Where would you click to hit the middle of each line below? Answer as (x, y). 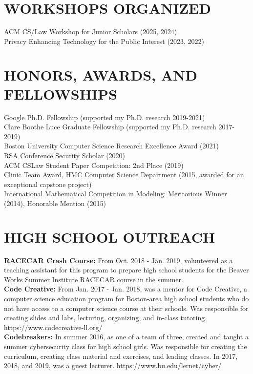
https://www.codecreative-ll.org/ (53, 327)
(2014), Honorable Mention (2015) (55, 203)
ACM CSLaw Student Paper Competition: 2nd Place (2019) (94, 165)
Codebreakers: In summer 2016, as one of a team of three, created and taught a (126, 337)
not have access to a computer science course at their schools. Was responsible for (126, 308)
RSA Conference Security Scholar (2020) (65, 155)
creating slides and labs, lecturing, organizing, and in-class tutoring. (105, 318)
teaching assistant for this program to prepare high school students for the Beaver (126, 270)
